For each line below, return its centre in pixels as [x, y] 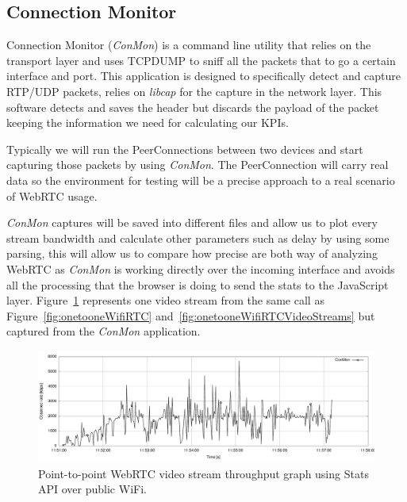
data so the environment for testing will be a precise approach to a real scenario [201, 180]
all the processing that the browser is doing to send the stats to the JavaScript [198, 284]
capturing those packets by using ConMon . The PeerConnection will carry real [198, 165]
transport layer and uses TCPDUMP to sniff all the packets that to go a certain [201, 60]
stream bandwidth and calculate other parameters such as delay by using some [198, 238]
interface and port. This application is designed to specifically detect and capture [204, 76]
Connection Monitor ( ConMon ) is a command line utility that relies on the [189, 45]
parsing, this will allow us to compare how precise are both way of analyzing [192, 253]
